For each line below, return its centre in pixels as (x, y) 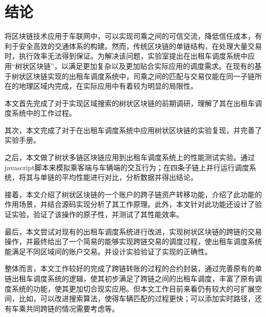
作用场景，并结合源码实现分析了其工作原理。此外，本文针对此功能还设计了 (130, 204)
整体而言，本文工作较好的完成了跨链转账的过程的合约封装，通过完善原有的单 (133, 268)
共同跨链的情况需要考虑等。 (72, 308)
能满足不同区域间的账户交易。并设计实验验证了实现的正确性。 (108, 251)
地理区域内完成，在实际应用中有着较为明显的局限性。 (108, 86)
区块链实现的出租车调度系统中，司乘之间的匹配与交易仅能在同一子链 (140, 76)
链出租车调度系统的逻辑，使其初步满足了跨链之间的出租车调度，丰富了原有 (130, 278)
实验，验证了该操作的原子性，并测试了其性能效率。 (97, 214)
